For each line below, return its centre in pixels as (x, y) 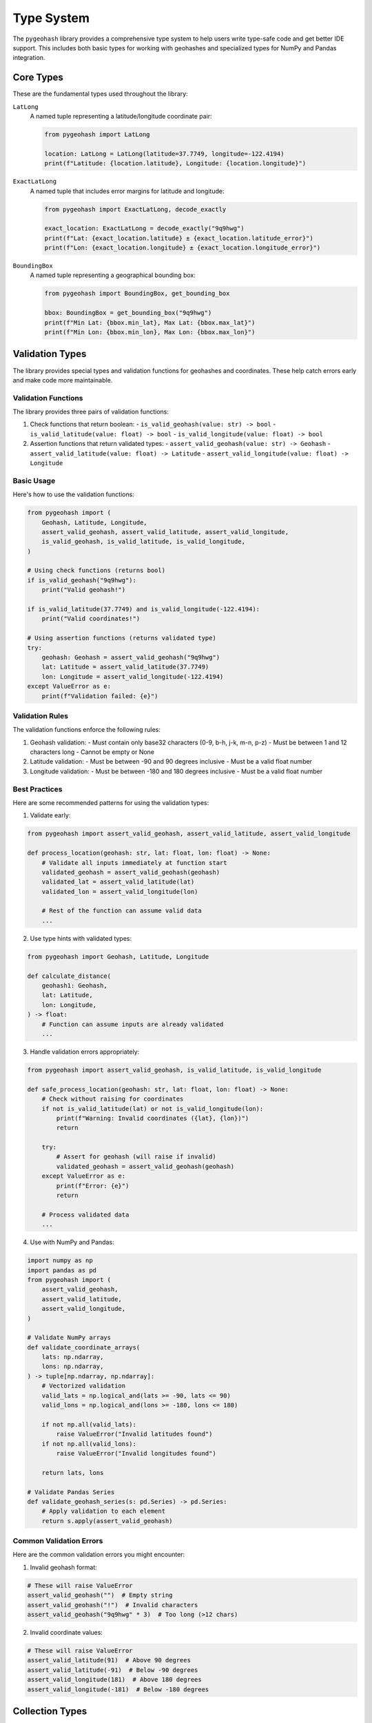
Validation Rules (41, 715)
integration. (29, 58)
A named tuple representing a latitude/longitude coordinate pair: (121, 116)
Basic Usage (34, 480)
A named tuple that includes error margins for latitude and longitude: (127, 191)
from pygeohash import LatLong (97, 134)
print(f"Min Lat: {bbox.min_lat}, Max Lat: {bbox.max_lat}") (150, 323)
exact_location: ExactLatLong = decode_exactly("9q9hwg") (144, 228)
